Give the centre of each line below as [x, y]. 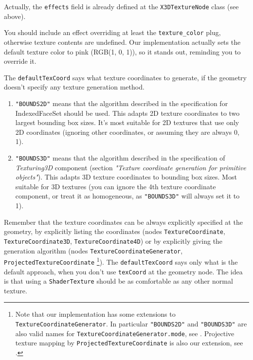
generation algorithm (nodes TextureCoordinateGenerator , [93, 250]
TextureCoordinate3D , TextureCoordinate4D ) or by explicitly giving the [113, 241]
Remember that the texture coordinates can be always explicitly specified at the [123, 222]
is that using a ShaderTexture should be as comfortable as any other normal [118, 281]
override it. [20, 61]
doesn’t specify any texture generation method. [74, 87]
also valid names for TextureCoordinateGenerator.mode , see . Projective [125, 333]
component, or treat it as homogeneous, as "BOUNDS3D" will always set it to [127, 196]
